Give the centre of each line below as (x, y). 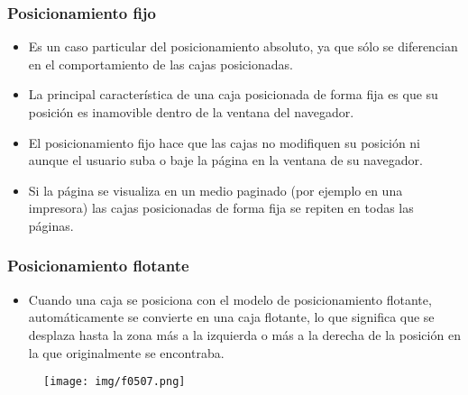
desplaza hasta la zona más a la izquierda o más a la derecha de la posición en (244, 334)
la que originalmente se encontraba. (126, 352)
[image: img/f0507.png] (115, 382)
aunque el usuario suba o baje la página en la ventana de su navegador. (225, 160)
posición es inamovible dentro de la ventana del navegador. (191, 112)
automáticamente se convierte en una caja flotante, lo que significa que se (231, 317)
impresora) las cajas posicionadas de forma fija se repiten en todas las (221, 208)
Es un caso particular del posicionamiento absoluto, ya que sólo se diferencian (243, 46)
